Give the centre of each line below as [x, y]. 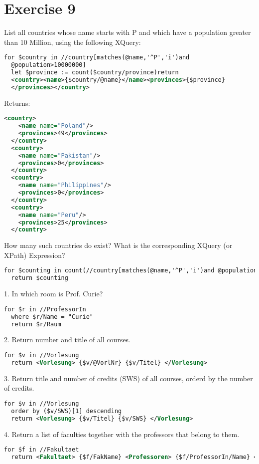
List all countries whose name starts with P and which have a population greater [128, 32]
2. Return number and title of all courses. [67, 340]
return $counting [40, 278]
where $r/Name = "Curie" [52, 317]
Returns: [17, 103]
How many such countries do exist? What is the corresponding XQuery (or [118, 245]
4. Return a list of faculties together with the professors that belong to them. [122, 434]
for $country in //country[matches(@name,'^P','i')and [97, 58]
